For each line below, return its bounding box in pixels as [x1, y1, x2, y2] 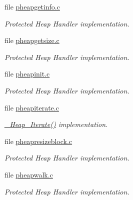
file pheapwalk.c [4, 169, 53, 179]
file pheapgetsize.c [4, 35, 59, 45]
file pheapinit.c [4, 68, 50, 79]
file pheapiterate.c [4, 102, 59, 112]
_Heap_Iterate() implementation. [4, 119, 108, 129]
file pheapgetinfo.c [4, 1, 60, 11]
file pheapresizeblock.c [4, 135, 72, 146]
